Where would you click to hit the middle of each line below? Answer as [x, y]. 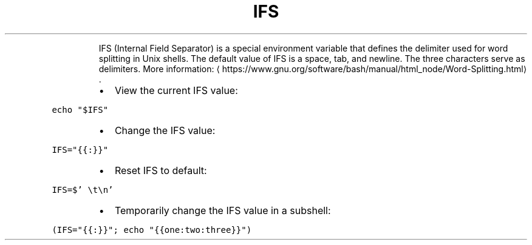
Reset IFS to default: [161, 170]
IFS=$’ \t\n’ [83, 190]
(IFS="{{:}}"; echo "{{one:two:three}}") [152, 230]
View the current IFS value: [176, 90]
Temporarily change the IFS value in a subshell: [223, 210]
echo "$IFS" [80, 109]
